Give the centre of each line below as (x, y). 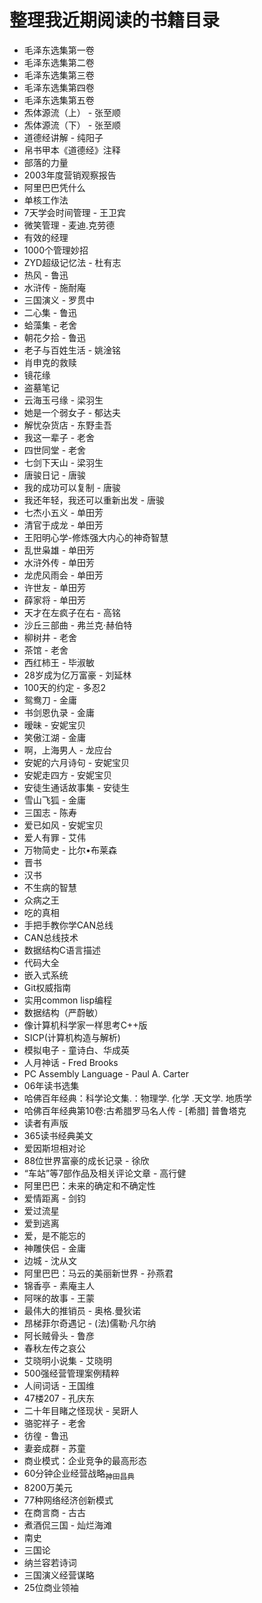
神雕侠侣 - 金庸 (55, 1248)
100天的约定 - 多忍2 (65, 687)
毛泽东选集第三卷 (59, 75)
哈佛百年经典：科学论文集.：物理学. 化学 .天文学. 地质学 (137, 1098)
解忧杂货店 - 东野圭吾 (68, 425)
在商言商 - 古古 (55, 1512)
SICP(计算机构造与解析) (72, 1037)
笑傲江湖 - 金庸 (55, 737)
